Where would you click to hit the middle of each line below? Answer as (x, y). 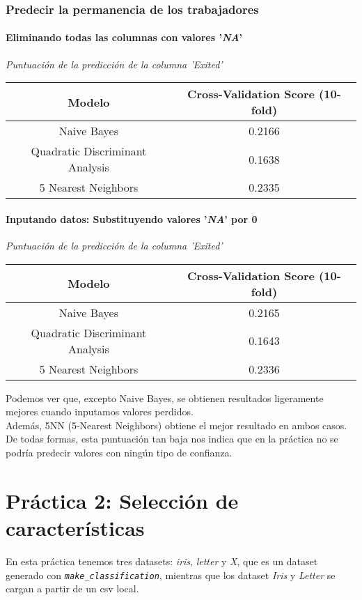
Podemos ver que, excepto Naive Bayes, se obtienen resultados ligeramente (165, 398)
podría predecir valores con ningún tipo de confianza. (119, 452)
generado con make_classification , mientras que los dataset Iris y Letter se (171, 575)
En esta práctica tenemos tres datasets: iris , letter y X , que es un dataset (162, 561)
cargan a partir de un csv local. (72, 589)
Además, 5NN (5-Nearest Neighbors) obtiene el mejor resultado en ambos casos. (176, 425)
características (75, 527)
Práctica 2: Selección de (122, 500)
